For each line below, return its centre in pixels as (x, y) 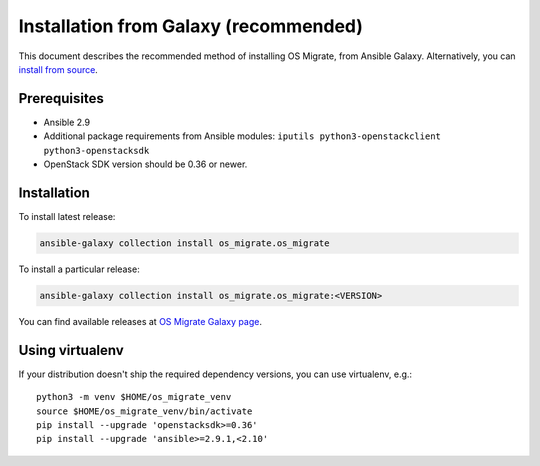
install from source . (58, 69)
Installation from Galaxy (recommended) (191, 26)
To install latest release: (67, 216)
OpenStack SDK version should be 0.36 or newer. (145, 164)
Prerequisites (61, 98)
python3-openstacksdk (96, 150)
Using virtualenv (71, 350)
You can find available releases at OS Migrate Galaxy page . (140, 321)
